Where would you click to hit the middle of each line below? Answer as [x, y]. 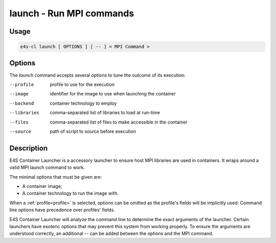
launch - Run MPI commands [72, 13]
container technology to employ [83, 103]
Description [29, 148]
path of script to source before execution [93, 131]
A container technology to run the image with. [70, 193]
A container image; [42, 186]
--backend [22, 103]
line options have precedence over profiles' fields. [62, 210]
